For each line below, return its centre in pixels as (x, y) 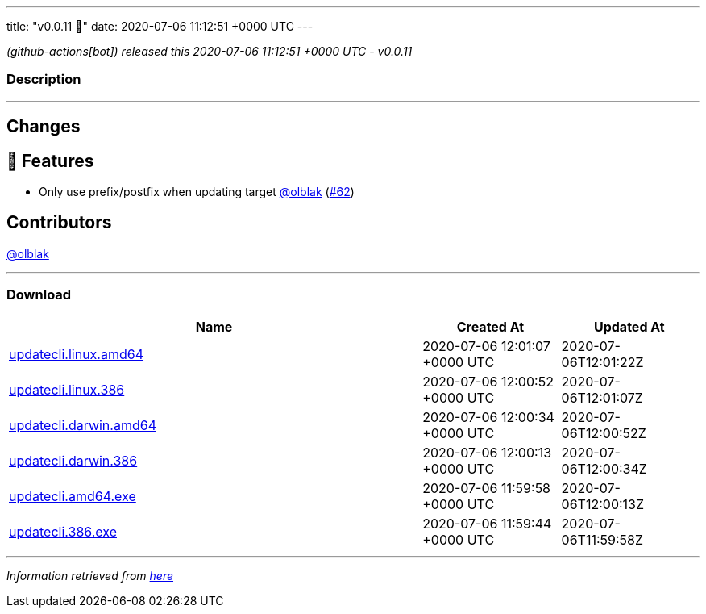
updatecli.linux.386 (67, 389)
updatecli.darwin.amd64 (83, 425)
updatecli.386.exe (63, 531)
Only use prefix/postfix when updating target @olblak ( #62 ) (197, 192)
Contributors (59, 223)
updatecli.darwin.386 (73, 460)
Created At (490, 326)
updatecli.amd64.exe (73, 496)
